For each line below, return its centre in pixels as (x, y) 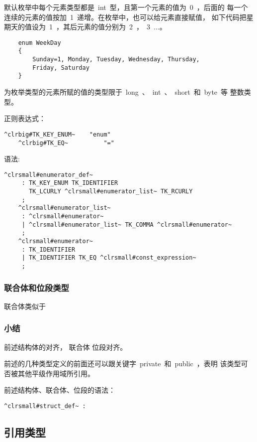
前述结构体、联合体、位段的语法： (60, 390)
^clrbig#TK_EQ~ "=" (66, 143)
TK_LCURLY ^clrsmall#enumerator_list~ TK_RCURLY (111, 192)
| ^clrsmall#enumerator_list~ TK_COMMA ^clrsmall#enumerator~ (127, 224)
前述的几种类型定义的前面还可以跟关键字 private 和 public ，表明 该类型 (123, 364)
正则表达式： (25, 118)
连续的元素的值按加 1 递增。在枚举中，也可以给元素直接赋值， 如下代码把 (125, 17)
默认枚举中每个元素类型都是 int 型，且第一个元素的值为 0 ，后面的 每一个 (126, 7)
